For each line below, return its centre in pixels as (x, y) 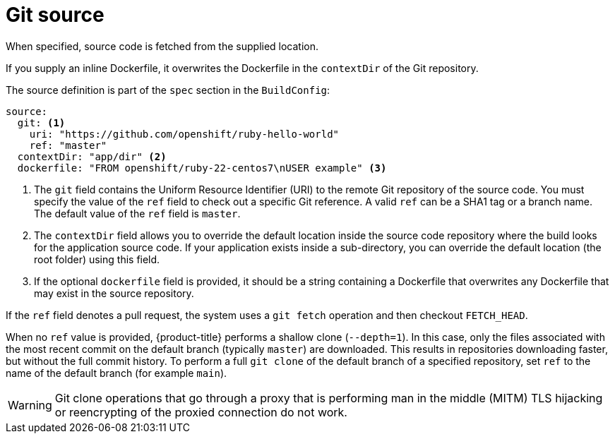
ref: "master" (68, 145)
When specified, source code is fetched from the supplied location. (162, 46)
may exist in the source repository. (114, 293)
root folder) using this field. (97, 259)
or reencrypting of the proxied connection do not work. (201, 412)
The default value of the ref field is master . (137, 213)
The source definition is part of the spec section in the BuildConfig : (168, 90)
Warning (30, 405)
